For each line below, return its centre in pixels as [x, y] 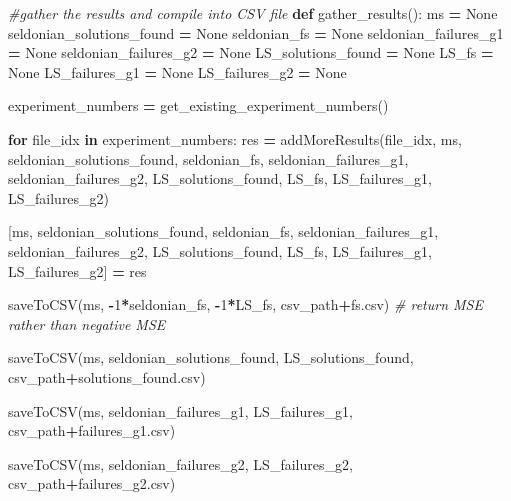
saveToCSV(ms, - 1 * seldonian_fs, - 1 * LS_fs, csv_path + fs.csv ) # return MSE [245, 304]
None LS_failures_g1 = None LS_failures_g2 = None [177, 71]
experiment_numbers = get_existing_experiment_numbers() [198, 105]
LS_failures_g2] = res [77, 270]
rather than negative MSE [87, 323]
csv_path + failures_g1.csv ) [92, 430]
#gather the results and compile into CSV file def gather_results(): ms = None [253, 13]
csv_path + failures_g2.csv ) [92, 483]
